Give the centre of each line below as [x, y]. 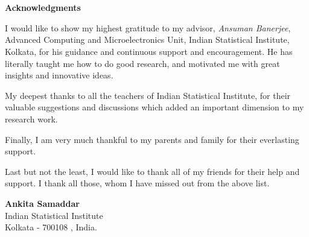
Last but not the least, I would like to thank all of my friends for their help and [152, 171]
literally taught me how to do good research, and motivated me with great [142, 63]
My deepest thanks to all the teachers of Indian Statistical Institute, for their [148, 95]
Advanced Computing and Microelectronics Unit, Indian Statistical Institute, [147, 39]
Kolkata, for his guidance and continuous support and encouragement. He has [149, 51]
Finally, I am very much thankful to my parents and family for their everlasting [152, 139]
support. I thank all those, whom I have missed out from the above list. [137, 183]
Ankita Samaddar [42, 203]
